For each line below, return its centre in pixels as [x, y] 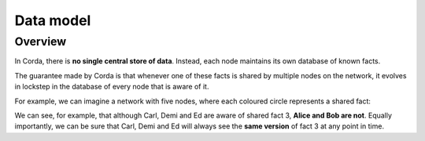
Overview [41, 42]
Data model [53, 20]
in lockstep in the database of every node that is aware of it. [112, 87]
